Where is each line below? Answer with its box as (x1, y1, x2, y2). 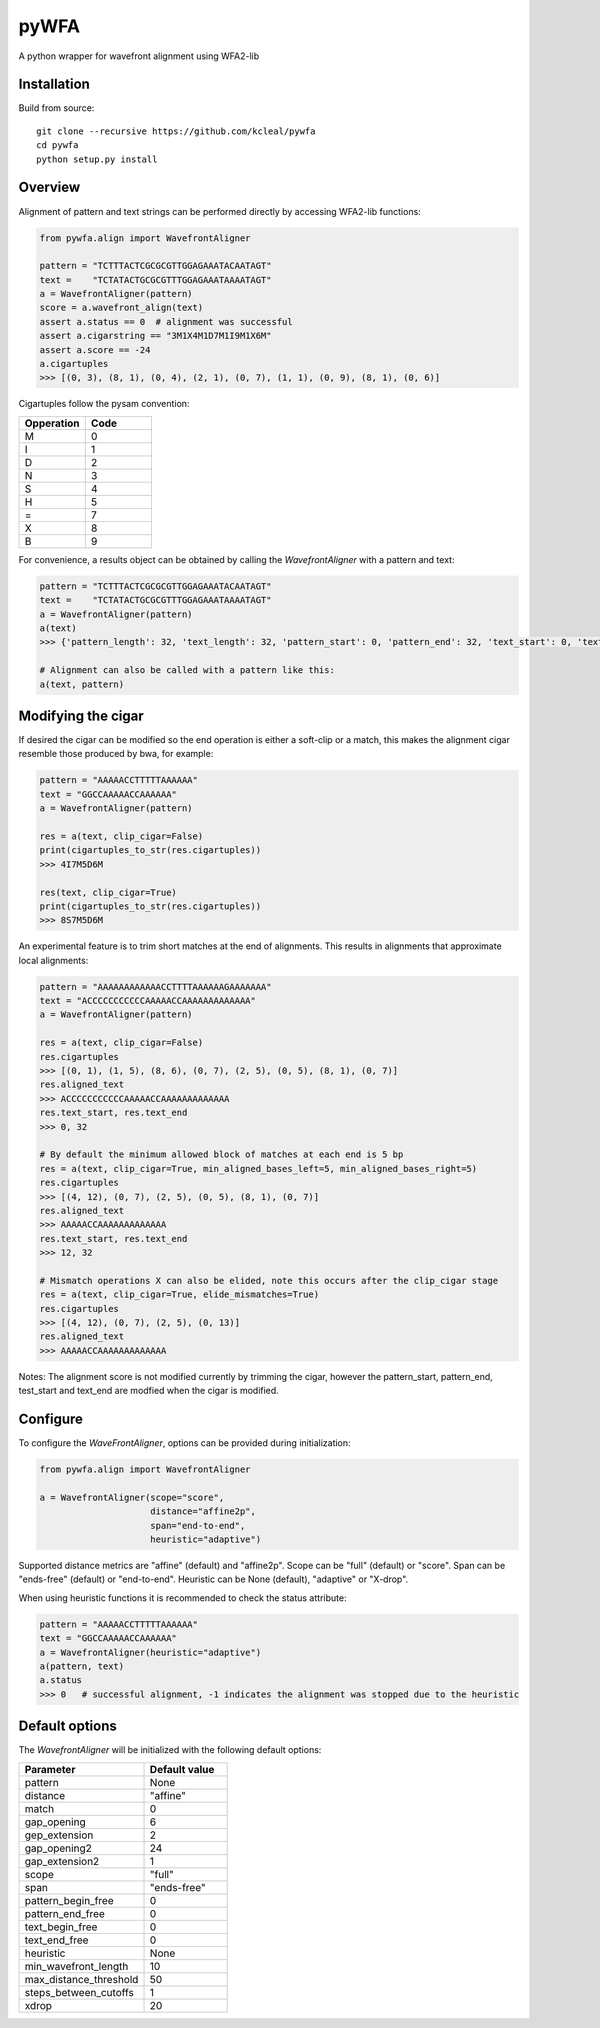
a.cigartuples (39, 358, 109, 370)
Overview (18, 179, 81, 196)
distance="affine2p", (150, 1506, 257, 1517)
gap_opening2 (24, 1841, 92, 1855)
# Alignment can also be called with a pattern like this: (39, 665, 335, 676)
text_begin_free (24, 1920, 98, 1934)
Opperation (24, 416, 80, 430)
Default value (149, 1762, 215, 1776)
